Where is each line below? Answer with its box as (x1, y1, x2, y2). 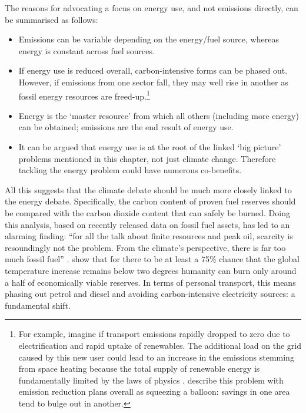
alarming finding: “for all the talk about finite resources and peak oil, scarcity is (5, 230, 293, 242)
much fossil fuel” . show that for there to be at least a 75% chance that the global (5, 253, 300, 265)
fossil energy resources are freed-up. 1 (18, 88, 150, 102)
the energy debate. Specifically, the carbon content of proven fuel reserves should (5, 195, 296, 207)
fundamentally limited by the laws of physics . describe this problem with (18, 374, 284, 386)
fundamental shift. (5, 299, 71, 311)
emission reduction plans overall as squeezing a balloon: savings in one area (18, 385, 290, 398)
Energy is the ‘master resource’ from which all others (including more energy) (18, 109, 299, 121)
